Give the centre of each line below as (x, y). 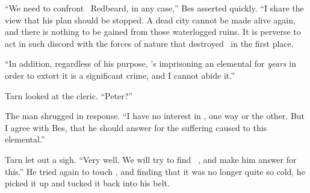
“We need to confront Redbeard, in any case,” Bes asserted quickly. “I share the (154, 8)
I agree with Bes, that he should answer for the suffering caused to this (136, 127)
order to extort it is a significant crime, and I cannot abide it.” (120, 75)
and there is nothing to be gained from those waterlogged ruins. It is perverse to (153, 32)
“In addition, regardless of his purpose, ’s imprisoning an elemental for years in (150, 63)
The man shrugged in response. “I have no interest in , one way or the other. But (155, 116)
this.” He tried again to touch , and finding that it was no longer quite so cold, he (155, 171)
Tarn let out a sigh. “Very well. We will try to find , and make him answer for (151, 159)
